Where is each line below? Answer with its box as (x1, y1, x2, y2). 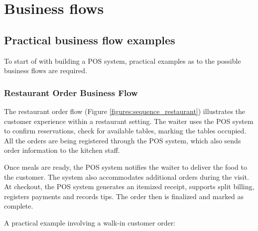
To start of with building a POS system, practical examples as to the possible (4, 55, 241, 66)
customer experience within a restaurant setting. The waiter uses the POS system (4, 115, 254, 126)
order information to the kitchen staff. (4, 145, 120, 155)
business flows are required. (4, 65, 87, 76)
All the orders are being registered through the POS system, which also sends (4, 135, 241, 145)
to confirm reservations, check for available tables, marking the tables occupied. (4, 125, 247, 136)
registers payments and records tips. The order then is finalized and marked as (4, 191, 244, 201)
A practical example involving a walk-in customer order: (4, 217, 176, 228)
